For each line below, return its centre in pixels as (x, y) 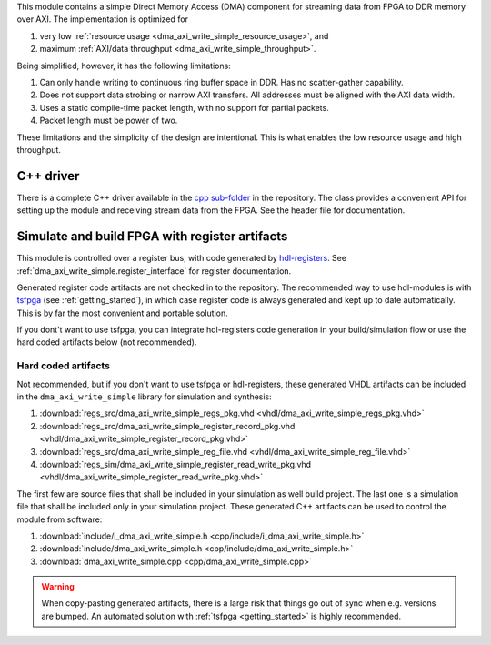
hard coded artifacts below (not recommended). (107, 342)
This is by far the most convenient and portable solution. (123, 313)
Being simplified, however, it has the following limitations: (124, 66)
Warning (58, 587)
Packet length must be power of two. (109, 121)
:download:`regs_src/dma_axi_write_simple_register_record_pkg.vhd (167, 426)
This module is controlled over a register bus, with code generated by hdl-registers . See (182, 258)
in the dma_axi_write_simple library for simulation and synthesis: (144, 397)
